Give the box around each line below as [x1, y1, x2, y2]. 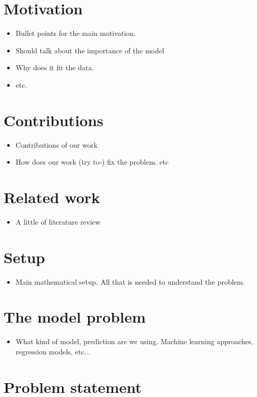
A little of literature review [15, 216, 101, 227]
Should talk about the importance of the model [15, 45, 164, 55]
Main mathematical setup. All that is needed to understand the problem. [15, 276, 245, 287]
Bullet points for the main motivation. [15, 28, 136, 38]
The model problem [4, 306, 146, 327]
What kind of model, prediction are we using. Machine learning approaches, [15, 336, 253, 347]
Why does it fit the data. [15, 62, 94, 73]
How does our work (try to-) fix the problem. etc [15, 156, 169, 167]
